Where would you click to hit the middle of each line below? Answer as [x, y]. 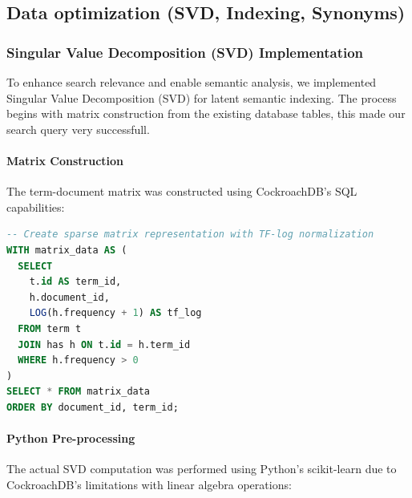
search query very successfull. [78, 129]
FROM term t [50, 328]
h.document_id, [69, 297]
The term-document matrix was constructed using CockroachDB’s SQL [182, 191]
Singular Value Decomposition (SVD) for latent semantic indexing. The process [202, 97]
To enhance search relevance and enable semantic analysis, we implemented [192, 82]
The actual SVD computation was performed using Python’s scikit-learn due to [202, 469]
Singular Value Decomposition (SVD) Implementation [185, 52]
